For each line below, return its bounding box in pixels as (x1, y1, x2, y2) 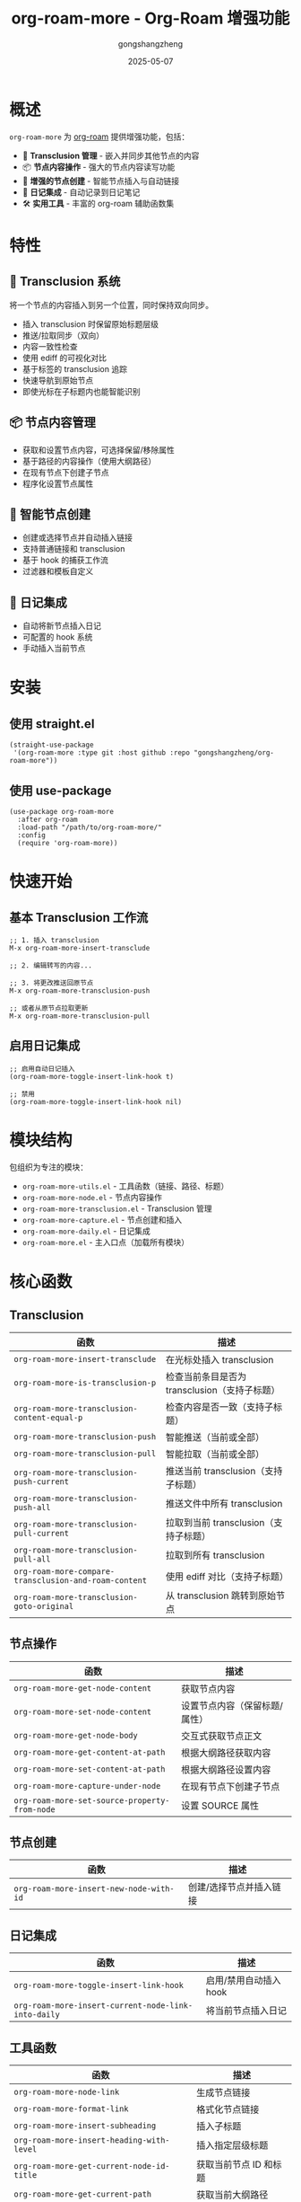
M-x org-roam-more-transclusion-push (9, 986, 150, 995)
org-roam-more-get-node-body (13, 1730, 138, 1740)
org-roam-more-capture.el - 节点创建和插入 (21, 1214, 182, 1225)
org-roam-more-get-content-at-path (13, 1747, 166, 1757)
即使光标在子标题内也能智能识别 (21, 385, 141, 396)
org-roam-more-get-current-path (13, 2189, 152, 2199)
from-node (13, 1804, 56, 1815)
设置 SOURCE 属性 (180, 1799, 260, 1811)
